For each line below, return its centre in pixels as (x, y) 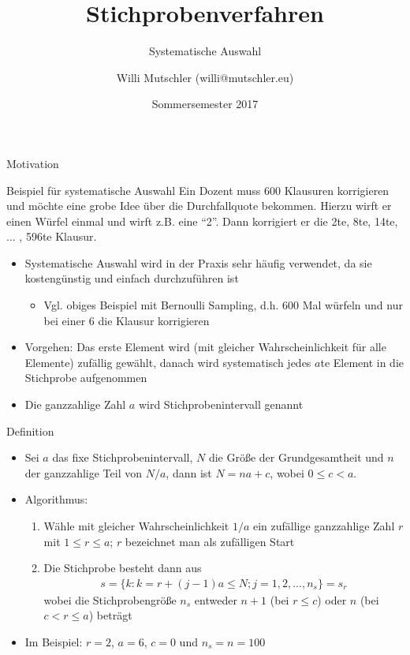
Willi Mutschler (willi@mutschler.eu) (205, 77)
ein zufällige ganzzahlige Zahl (324, 526)
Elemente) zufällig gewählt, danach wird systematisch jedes (168, 362)
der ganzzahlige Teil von (84, 472)
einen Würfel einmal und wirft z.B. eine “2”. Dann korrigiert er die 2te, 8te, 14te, (202, 221)
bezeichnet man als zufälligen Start (210, 541)
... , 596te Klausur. (52, 236)
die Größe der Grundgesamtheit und (296, 457)
